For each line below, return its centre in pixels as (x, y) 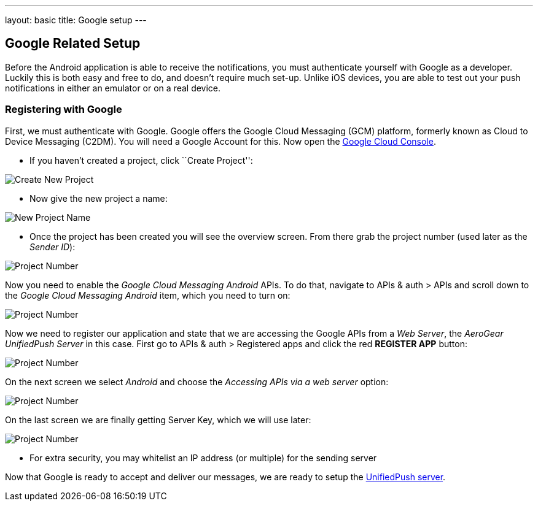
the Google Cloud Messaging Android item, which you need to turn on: (148, 295)
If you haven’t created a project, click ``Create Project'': (141, 160)
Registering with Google (64, 109)
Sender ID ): (53, 247)
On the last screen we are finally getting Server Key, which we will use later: (158, 420)
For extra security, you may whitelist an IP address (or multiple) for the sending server (203, 458)
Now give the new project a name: (99, 198)
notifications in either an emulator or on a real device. (113, 88)
